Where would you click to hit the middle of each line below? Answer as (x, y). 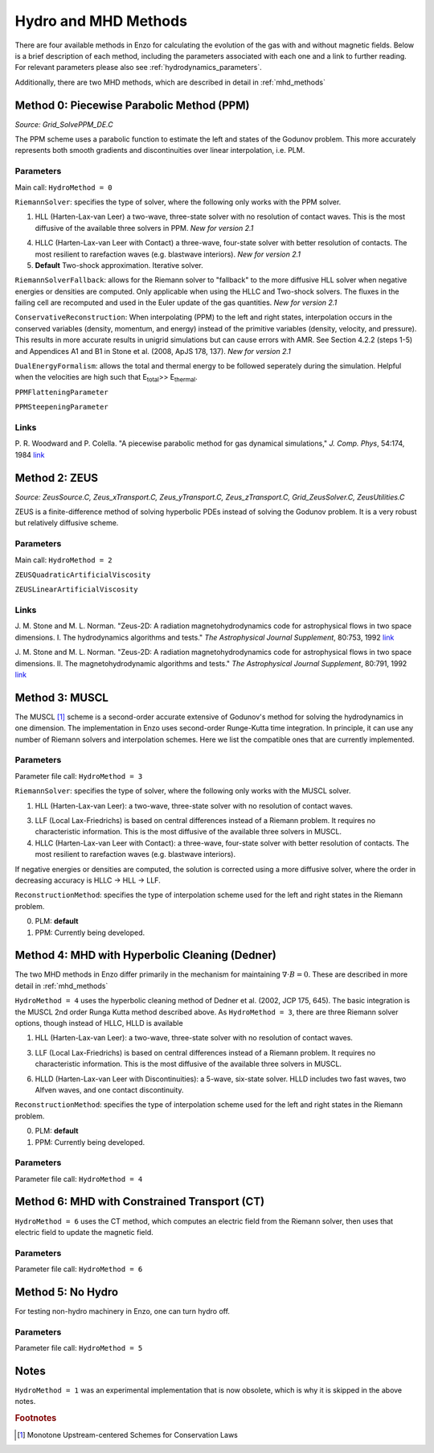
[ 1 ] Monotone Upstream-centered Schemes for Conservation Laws (128, 1434)
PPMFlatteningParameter (61, 392)
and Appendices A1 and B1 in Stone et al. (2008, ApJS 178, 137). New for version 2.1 (153, 351)
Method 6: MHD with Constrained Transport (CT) (140, 1202)
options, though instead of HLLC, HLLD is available (99, 1023)
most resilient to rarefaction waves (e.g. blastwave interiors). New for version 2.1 (168, 254)
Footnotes (36, 1418)
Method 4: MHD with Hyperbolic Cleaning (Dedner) (145, 955)
